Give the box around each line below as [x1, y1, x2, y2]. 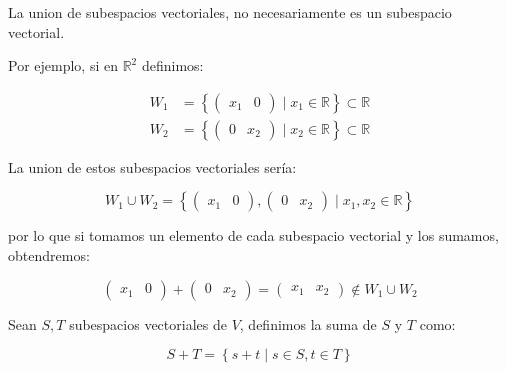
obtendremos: [8, 245, 90, 266]
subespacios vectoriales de [69, 313, 227, 334]
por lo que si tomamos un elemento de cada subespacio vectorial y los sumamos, [8, 225, 499, 246]
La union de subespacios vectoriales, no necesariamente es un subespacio [8, 2, 452, 22]
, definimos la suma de [239, 313, 377, 334]
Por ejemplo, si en [8, 55, 118, 76]
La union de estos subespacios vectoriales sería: [8, 156, 297, 177]
